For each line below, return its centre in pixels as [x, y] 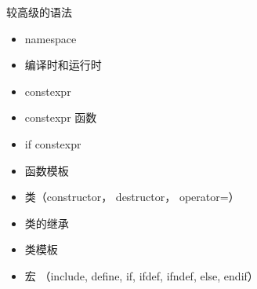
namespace [51, 38]
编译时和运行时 [63, 65]
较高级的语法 [39, 12]
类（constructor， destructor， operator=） [132, 197]
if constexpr [53, 143]
